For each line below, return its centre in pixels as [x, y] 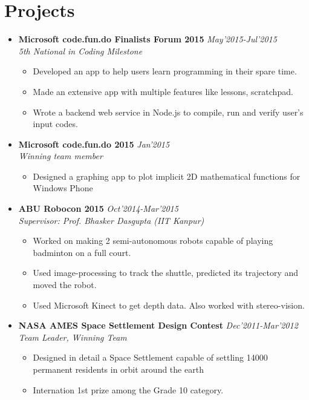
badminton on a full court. [82, 252]
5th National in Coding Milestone [80, 51]
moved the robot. [65, 285]
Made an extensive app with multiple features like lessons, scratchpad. [163, 91]
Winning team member [60, 156]
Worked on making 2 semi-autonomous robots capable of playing [153, 241]
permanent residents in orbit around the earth [118, 369]
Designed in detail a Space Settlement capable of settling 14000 [150, 357]
